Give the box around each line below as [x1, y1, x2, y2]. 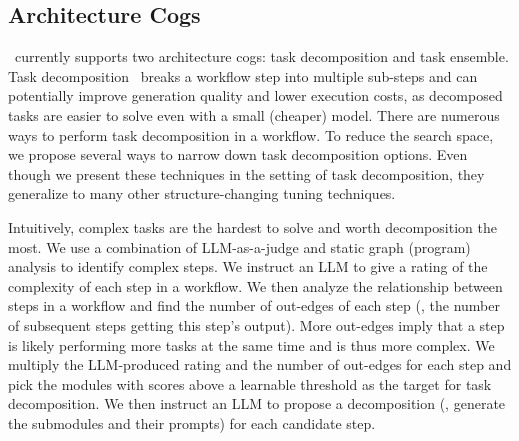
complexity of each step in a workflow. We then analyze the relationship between [8, 275, 503, 296]
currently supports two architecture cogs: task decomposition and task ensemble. [14, 46, 509, 67]
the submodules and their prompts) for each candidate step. [8, 412, 376, 433]
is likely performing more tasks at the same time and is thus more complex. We [8, 334, 495, 355]
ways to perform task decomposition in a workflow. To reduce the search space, [8, 124, 494, 145]
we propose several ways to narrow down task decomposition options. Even [8, 144, 468, 165]
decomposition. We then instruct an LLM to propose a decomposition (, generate [8, 393, 506, 414]
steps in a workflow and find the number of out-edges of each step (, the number [8, 295, 500, 316]
